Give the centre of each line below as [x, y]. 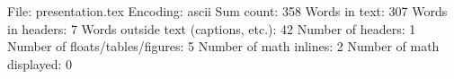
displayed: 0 [40, 63]
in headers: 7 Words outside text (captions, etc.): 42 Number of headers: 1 [212, 28]
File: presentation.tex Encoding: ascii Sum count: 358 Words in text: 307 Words [227, 11]
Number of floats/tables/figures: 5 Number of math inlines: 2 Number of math [223, 46]
